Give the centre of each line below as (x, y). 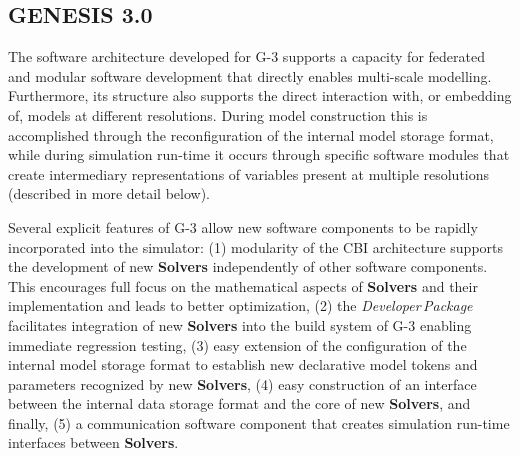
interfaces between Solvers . (93, 442)
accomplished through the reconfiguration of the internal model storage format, (251, 134)
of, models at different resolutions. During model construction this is (218, 114)
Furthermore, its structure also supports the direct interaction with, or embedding (260, 95)
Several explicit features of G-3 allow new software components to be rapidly (243, 226)
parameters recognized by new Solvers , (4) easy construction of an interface (242, 383)
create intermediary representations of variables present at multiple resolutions (249, 173)
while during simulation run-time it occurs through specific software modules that (259, 154)
